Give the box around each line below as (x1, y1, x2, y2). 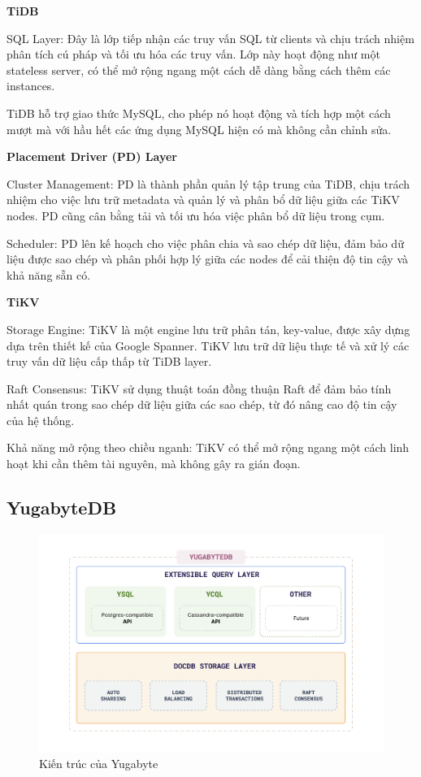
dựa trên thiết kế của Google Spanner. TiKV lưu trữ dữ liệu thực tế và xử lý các (7, 336, 410, 354)
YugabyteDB (7, 495, 117, 520)
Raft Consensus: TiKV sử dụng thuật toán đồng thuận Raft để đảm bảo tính (7, 380, 392, 397)
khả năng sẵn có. (7, 266, 91, 283)
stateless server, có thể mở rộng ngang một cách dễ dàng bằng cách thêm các (7, 61, 391, 78)
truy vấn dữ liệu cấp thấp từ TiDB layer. (7, 353, 212, 370)
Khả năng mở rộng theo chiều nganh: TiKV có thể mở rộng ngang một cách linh (7, 439, 410, 456)
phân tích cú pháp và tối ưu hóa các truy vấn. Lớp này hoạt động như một (7, 46, 380, 63)
